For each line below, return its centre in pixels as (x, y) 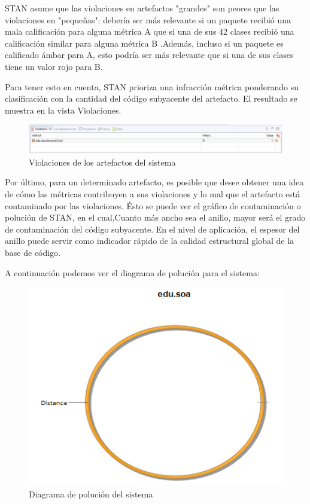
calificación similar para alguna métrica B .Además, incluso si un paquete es (144, 43)
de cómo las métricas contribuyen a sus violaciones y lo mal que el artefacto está (153, 193)
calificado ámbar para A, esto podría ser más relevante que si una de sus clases (149, 55)
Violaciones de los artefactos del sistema (102, 162)
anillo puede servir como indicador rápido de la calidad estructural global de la (150, 241)
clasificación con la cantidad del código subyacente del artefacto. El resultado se (151, 98)
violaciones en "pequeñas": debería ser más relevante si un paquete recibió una (148, 19)
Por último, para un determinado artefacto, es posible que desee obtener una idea (154, 182)
